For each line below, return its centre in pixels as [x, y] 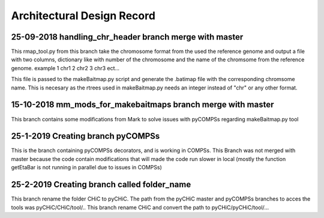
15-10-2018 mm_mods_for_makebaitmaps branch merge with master [142, 105]
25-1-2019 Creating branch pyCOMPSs [85, 136]
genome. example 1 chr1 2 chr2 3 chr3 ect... [65, 68]
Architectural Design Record [83, 16]
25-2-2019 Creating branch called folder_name [101, 185]
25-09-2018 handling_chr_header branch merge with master [127, 37]
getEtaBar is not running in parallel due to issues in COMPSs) [86, 168]
